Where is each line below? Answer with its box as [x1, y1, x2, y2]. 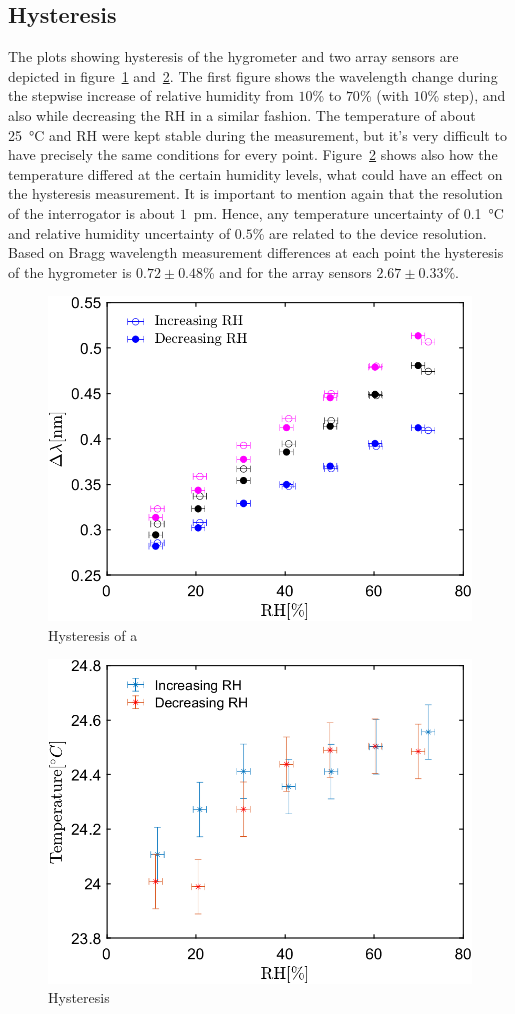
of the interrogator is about [8, 202, 176, 223]
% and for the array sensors [203, 261, 372, 282]
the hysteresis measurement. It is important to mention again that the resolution [8, 183, 503, 204]
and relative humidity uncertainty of [8, 222, 231, 243]
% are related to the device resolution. [252, 222, 487, 243]
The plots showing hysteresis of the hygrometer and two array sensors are [8, 46, 459, 67]
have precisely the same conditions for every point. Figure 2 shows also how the [8, 144, 498, 165]
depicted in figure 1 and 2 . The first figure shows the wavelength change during [8, 65, 498, 86]
